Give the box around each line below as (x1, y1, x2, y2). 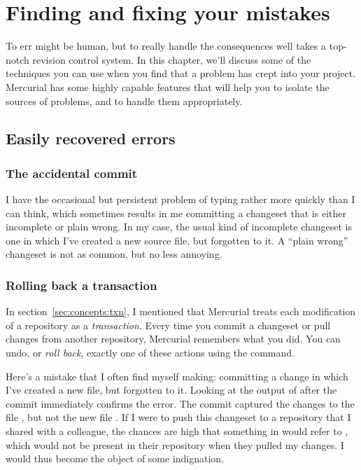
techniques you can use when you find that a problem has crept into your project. (6, 66, 356, 81)
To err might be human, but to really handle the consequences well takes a (6, 39, 327, 53)
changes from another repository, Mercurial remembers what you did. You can (6, 331, 341, 346)
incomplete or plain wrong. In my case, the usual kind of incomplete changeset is (6, 219, 353, 234)
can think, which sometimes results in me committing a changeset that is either (6, 205, 346, 220)
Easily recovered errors (6, 127, 176, 149)
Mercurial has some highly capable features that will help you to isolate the (6, 79, 330, 94)
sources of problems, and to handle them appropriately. (6, 93, 243, 108)
